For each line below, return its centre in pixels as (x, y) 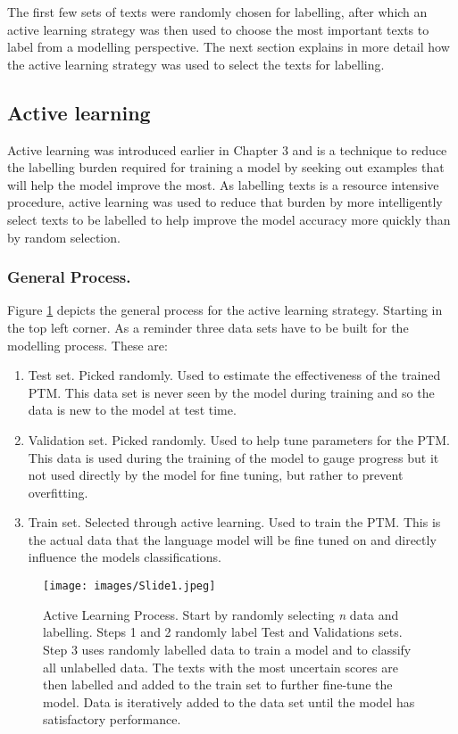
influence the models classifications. (125, 557)
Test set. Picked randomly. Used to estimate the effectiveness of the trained (234, 375)
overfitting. (58, 492)
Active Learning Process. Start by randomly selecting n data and (221, 614)
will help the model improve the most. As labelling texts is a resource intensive (223, 184)
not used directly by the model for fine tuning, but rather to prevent (216, 475)
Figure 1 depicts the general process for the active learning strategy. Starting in (225, 310)
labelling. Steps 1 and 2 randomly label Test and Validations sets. (223, 632)
